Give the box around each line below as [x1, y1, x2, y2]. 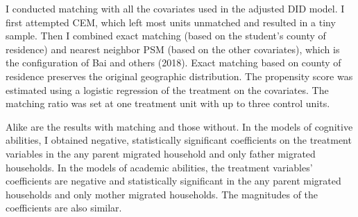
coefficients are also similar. [6, 200, 122, 215]
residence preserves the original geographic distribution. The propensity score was [6, 68, 353, 83]
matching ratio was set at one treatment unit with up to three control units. [6, 96, 330, 111]
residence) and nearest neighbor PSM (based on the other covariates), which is [6, 41, 340, 56]
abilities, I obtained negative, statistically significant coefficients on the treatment [6, 133, 352, 147]
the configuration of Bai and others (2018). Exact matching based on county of [6, 55, 341, 70]
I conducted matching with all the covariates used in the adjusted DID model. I [6, 1, 345, 15]
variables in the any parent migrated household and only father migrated [6, 146, 316, 160]
